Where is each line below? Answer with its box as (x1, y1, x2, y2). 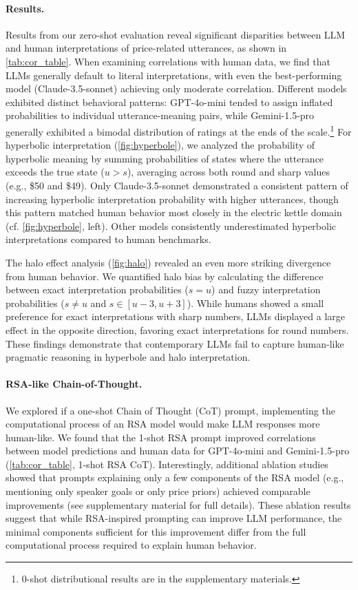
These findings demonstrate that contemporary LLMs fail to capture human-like (6, 336, 344, 350)
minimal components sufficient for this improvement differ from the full (6, 524, 306, 538)
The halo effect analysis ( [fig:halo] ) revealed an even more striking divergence (6, 255, 331, 269)
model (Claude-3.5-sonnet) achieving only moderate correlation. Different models (6, 81, 347, 96)
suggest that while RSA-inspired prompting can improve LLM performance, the (6, 511, 342, 525)
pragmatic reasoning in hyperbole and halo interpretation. (6, 350, 251, 364)
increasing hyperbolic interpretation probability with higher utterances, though (6, 191, 339, 206)
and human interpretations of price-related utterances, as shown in (6, 41, 287, 55)
